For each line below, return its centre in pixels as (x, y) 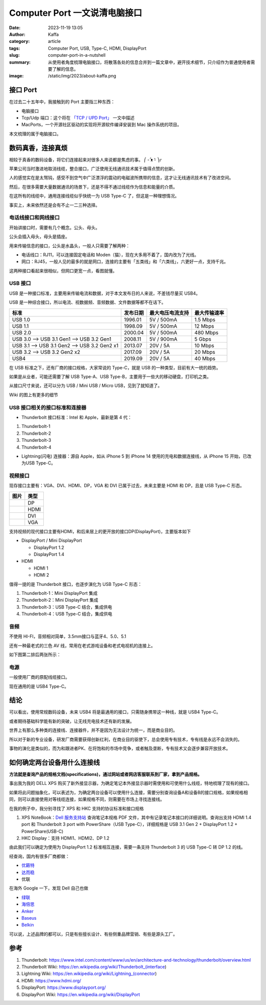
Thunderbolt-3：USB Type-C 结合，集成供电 (67, 607)
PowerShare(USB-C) (42, 831)
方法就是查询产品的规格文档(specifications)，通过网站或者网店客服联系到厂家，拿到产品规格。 (105, 774)
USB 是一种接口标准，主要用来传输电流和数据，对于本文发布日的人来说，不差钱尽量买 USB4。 (105, 293)
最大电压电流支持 (169, 312)
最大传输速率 (209, 312)
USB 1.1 (20, 326)
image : (17, 76)
